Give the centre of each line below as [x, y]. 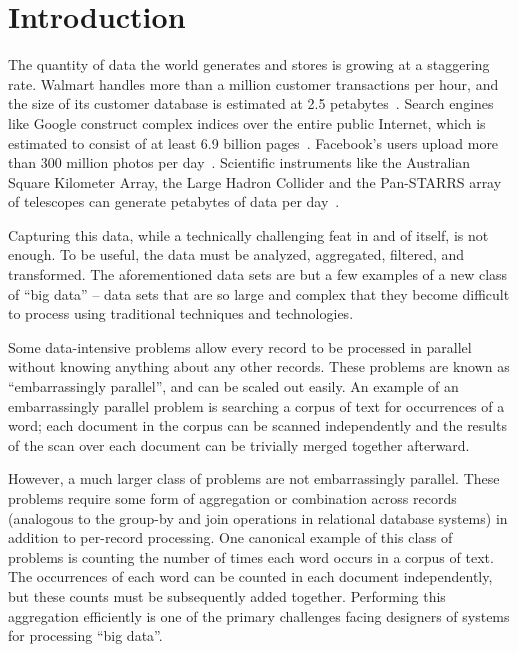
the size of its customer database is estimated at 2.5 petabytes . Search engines [251, 103]
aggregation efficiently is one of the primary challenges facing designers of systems [259, 615]
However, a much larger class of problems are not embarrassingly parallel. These [254, 478]
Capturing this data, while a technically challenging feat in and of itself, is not [248, 234]
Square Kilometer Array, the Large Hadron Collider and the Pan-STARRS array [255, 181]
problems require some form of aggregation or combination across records [232, 498]
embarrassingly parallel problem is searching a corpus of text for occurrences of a [256, 405]
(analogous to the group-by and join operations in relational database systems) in [258, 517]
